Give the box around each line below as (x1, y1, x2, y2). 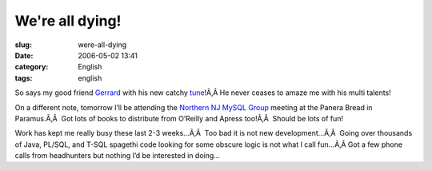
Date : (14, 50, 34, 60)
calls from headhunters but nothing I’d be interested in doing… (14, 151, 220, 160)
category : (14, 62, 49, 72)
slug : (14, 40, 32, 49)
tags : (14, 73, 33, 83)
